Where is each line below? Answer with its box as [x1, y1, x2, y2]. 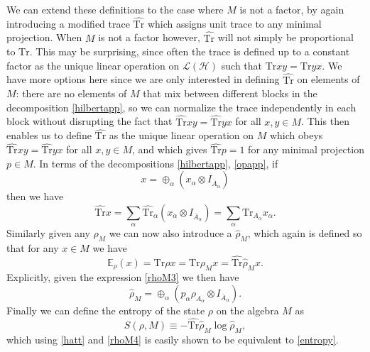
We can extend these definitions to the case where [6, 2, 224, 16]
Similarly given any [6, 226, 90, 241]
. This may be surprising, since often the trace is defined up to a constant [29, 44, 350, 59]
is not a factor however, [98, 30, 200, 45]
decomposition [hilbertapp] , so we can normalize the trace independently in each [6, 99, 357, 114]
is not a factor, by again [239, 2, 344, 16]
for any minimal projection [248, 142, 364, 157]
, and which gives [132, 142, 207, 157]
